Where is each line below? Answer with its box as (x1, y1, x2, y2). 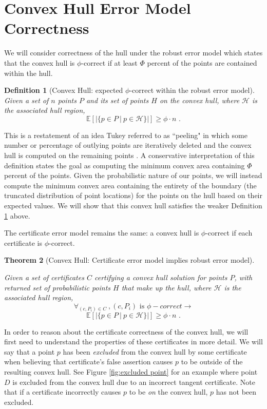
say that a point (4, 346, 55, 357)
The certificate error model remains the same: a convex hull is (4, 227, 199, 238)
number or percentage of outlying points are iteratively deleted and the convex (4, 140, 252, 150)
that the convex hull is (4, 57, 75, 68)
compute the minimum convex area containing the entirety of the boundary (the (4, 180, 257, 190)
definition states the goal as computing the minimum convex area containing (4, 160, 245, 170)
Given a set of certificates (4, 272, 84, 282)
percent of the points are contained (147, 57, 257, 68)
